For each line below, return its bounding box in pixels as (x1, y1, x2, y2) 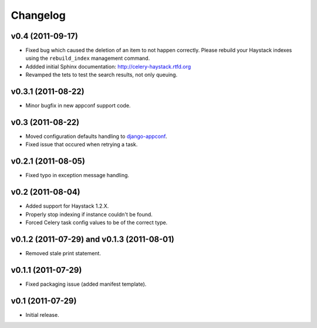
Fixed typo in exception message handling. (25, 172, 129, 179)
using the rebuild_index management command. (25, 55, 150, 62)
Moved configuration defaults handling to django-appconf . (25, 133, 167, 140)
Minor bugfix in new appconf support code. (25, 102, 131, 109)
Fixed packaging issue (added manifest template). (25, 280, 147, 288)
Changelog (11, 9, 66, 22)
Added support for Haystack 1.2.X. (25, 202, 109, 209)
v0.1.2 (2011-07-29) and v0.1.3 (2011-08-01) (11, 234, 174, 244)
